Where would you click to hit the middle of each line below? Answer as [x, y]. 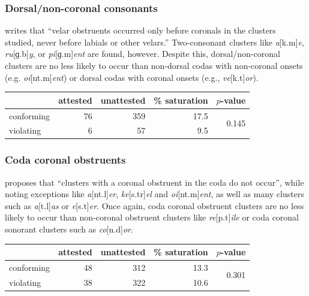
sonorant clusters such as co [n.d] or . [69, 229]
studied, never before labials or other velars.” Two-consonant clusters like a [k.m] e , [154, 42]
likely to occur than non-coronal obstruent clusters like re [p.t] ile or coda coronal [152, 217]
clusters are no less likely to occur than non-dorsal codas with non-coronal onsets [154, 65]
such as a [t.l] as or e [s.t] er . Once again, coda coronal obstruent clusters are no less [154, 205]
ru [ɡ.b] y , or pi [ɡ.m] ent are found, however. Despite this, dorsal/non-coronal [142, 54]
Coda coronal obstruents [65, 160]
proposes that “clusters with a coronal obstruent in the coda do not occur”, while [154, 182]
